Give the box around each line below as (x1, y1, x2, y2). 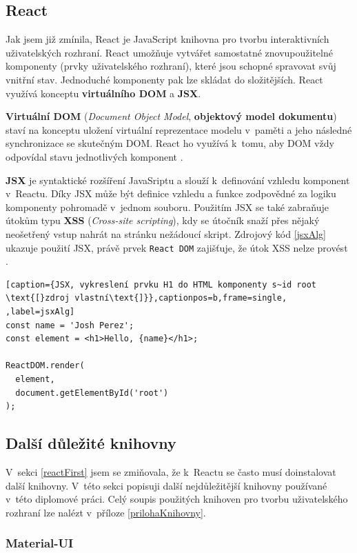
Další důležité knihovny (6, 432, 176, 454)
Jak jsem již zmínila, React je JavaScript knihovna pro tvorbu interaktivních (6, 32, 329, 46)
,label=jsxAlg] (6, 306, 75, 316)
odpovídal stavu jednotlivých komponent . (6, 149, 183, 163)
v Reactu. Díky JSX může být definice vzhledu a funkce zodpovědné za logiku (6, 186, 336, 201)
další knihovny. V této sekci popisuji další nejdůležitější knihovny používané (6, 478, 327, 492)
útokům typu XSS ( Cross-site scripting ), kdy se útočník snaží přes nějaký (6, 213, 320, 228)
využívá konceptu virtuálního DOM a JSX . (6, 86, 201, 100)
